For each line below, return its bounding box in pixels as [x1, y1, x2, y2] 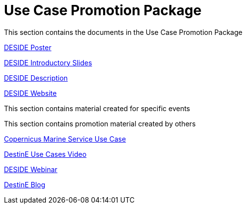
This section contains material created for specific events [4, 104, 190, 113]
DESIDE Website [4, 89, 57, 97]
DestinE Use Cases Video [4, 149, 87, 158]
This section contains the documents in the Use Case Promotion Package [4, 28, 243, 36]
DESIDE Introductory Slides [4, 58, 92, 67]
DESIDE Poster [4, 43, 52, 52]
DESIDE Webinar [4, 165, 58, 174]
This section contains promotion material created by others [4, 119, 196, 128]
